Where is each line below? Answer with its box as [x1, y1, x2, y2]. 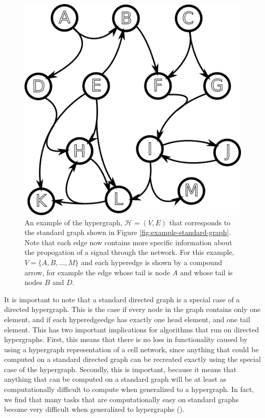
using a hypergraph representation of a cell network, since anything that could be [4, 344, 259, 354]
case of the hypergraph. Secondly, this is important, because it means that [4, 363, 237, 374]
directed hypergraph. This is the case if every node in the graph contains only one [4, 304, 261, 315]
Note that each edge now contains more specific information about [25, 237, 232, 247]
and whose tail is [180, 267, 233, 277]
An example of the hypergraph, [25, 217, 123, 227]
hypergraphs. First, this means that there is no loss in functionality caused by [4, 334, 248, 345]
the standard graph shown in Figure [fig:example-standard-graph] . [25, 227, 231, 238]
